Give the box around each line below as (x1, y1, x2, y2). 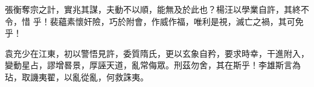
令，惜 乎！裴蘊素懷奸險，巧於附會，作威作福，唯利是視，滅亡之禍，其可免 (5, 14, 304, 27)
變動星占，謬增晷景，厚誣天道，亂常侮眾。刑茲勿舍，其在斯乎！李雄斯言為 (5, 59, 301, 71)
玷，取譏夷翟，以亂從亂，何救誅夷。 (5, 70, 149, 83)
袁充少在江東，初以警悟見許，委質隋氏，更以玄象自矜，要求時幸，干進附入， (5, 47, 309, 59)
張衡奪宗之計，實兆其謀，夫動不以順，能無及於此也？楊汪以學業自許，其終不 (5, 3, 309, 15)
